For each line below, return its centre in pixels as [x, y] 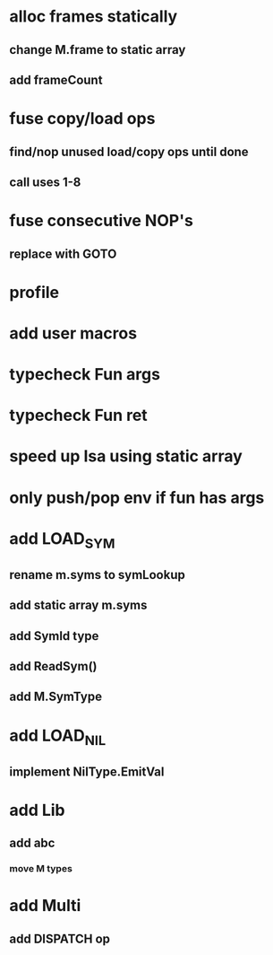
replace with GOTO [63, 254]
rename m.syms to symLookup [97, 575]
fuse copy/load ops [82, 119]
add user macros [73, 333]
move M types [41, 869]
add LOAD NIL [58, 737]
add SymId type [54, 636]
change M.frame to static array [98, 50]
